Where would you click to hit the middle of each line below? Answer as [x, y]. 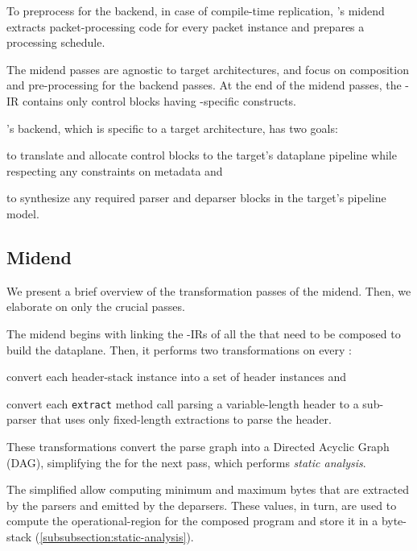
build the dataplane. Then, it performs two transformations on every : [180, 349]
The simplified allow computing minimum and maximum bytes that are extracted [208, 489]
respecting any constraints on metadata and [115, 170]
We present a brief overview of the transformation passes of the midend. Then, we [209, 290]
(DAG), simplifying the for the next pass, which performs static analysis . [186, 462]
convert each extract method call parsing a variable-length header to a [183, 403]
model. [23, 213]
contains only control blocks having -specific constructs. [159, 100]
